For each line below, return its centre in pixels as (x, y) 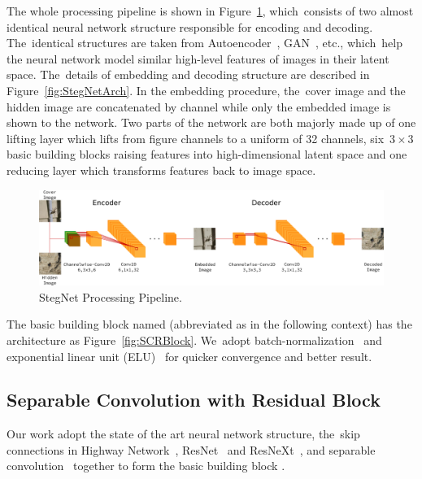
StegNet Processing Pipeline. (111, 296)
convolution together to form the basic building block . (146, 466)
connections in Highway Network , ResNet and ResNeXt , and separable (191, 449)
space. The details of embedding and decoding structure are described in (188, 74)
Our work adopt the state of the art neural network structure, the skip (183, 434)
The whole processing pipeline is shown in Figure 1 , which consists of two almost (210, 11)
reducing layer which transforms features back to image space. (161, 170)
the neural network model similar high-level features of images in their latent (198, 58)
